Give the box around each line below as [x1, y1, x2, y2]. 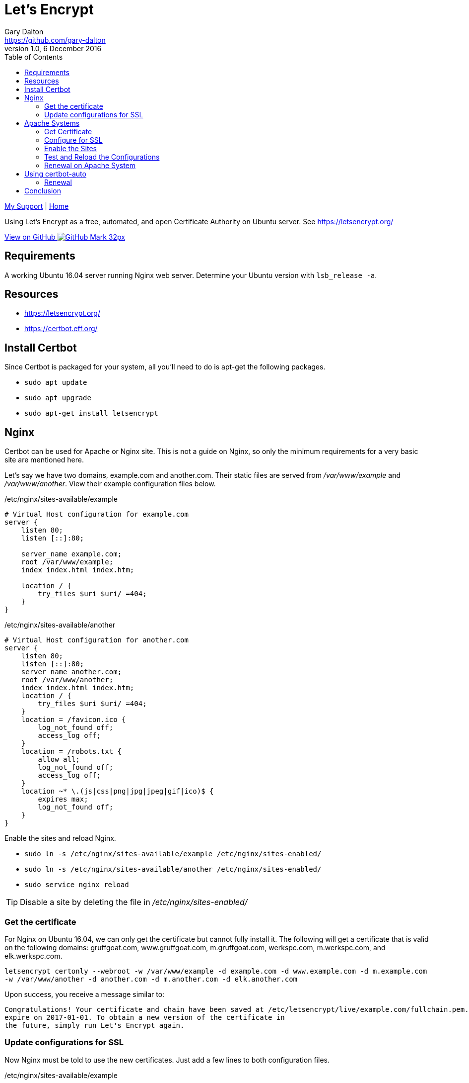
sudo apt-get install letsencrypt [24, 409, 158, 418]
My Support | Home [4, 201, 69, 210]
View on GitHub [4, 232, 56, 241]
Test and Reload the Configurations [44, 152, 160, 161]
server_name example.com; [21, 550, 122, 558]
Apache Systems [24, 118, 80, 127]
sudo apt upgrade [24, 394, 91, 402]
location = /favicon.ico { [21, 716, 126, 724]
